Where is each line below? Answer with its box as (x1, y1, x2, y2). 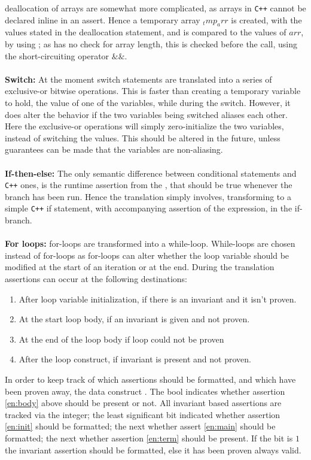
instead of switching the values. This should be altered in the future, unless (5, 131, 280, 144)
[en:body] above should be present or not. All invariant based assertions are (5, 397, 282, 409)
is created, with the (231, 13, 302, 26)
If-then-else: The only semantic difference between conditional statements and (5, 167, 297, 179)
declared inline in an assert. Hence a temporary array (5, 13, 200, 26)
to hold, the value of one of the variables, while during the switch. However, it (5, 96, 291, 109)
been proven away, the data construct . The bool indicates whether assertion (5, 385, 285, 397)
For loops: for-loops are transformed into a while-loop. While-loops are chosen (5, 237, 295, 250)
